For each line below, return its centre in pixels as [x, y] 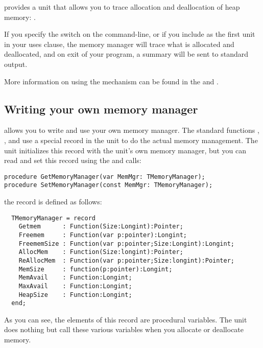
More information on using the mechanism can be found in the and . [111, 81]
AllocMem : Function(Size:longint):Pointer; [101, 252]
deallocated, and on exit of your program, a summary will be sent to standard [126, 54]
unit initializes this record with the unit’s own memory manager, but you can [125, 150]
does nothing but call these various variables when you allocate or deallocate [124, 329]
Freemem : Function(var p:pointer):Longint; [103, 235]
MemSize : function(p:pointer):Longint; [95, 269]
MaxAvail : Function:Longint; [75, 286]
